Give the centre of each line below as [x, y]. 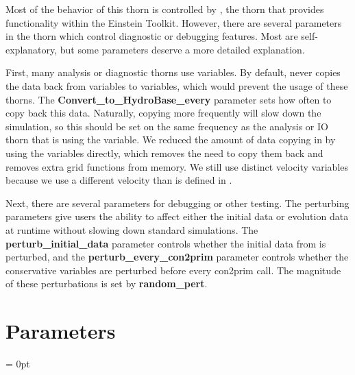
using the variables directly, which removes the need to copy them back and [164, 153]
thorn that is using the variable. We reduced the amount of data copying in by [171, 140]
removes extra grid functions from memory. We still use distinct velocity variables [177, 166]
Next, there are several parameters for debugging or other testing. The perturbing [177, 203]
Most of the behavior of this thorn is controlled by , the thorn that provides [165, 9]
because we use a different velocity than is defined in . [119, 180]
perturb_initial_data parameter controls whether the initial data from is [166, 243]
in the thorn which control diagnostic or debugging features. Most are [152, 36]
